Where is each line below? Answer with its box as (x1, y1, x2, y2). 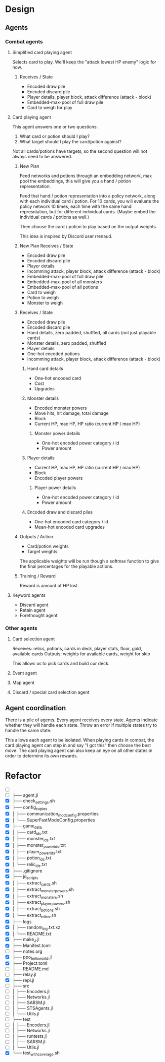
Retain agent (19, 607, 46, 613)
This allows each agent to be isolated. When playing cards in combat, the (5, 737, 154, 743)
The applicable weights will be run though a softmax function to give (19, 558, 159, 564)
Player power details (34, 485, 76, 491)
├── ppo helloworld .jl (12, 954, 52, 961)
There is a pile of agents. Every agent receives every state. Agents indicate (5, 717, 158, 723)
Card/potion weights (27, 543, 69, 549)
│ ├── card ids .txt (12, 829, 48, 836)
